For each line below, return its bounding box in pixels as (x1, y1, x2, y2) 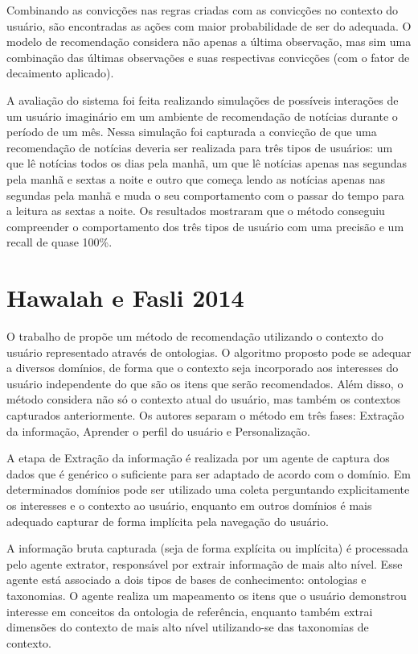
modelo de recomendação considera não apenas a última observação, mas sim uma (6, 33, 412, 50)
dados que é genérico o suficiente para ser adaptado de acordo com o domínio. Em (6, 465, 411, 482)
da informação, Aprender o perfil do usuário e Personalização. (6, 422, 310, 439)
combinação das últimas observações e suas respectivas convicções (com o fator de (6, 48, 410, 65)
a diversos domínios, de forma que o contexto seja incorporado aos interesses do (6, 359, 399, 376)
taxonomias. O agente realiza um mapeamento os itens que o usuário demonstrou (6, 586, 407, 603)
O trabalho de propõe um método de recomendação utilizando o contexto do (6, 328, 383, 345)
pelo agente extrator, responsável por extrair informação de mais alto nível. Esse (6, 555, 403, 572)
